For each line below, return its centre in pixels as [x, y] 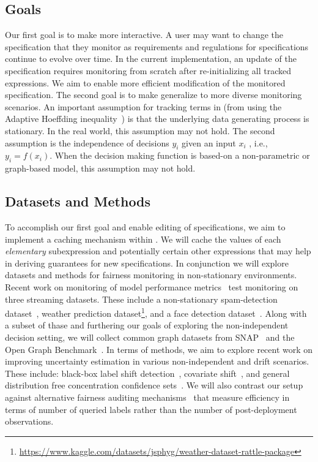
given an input [209, 142]
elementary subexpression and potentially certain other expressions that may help [158, 251]
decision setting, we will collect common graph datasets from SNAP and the [150, 337]
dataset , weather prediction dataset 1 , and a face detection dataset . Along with [156, 312]
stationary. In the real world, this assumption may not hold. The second [140, 130]
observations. [29, 421]
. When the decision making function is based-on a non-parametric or [180, 155]
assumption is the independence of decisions [87, 142]
